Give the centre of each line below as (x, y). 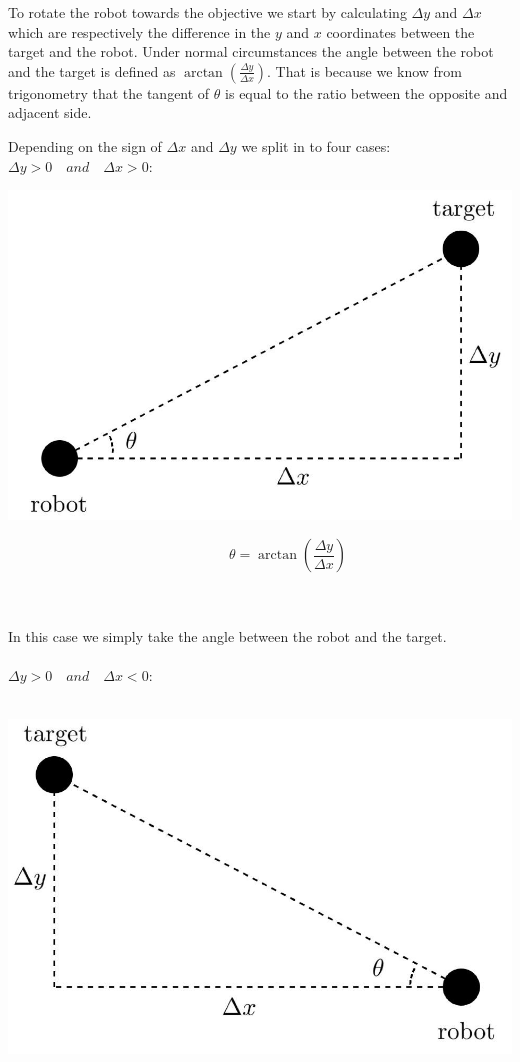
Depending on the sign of (85, 145)
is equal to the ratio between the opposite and (366, 92)
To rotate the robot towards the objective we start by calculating (207, 12)
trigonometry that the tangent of (109, 92)
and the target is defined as (92, 70)
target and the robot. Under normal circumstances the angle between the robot (251, 51)
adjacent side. (50, 112)
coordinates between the (400, 31)
